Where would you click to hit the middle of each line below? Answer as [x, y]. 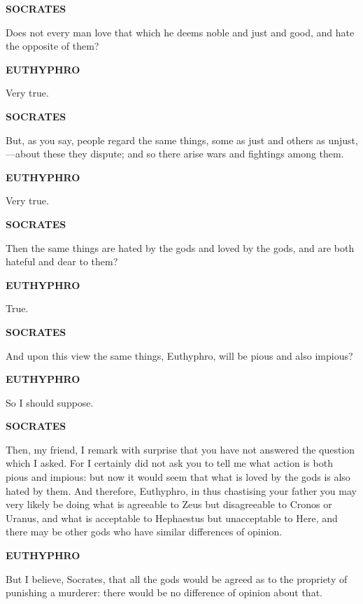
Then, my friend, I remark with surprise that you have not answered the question [180, 449]
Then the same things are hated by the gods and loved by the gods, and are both [180, 247]
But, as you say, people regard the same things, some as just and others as [165, 140]
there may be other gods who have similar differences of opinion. [144, 532]
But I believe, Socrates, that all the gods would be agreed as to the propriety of [177, 578]
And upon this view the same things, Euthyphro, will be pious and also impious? [179, 355]
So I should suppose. [50, 402]
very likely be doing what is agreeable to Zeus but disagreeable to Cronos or [169, 504]
